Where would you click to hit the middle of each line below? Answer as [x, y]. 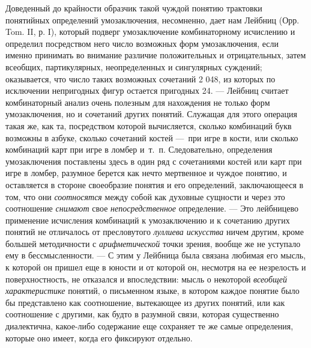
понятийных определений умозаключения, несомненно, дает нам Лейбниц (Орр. [152, 20]
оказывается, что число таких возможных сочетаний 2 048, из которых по [140, 78]
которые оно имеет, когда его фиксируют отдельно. [99, 337]
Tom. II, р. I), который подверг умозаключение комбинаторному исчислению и [150, 32]
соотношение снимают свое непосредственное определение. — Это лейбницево [152, 208]
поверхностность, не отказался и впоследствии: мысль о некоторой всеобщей [146, 279]
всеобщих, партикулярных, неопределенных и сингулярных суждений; [134, 66]
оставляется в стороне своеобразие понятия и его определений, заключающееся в [155, 184]
